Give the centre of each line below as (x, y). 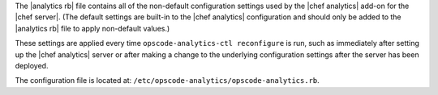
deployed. (32, 65)
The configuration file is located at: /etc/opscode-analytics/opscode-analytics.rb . (167, 81)
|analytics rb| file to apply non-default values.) (92, 28)
